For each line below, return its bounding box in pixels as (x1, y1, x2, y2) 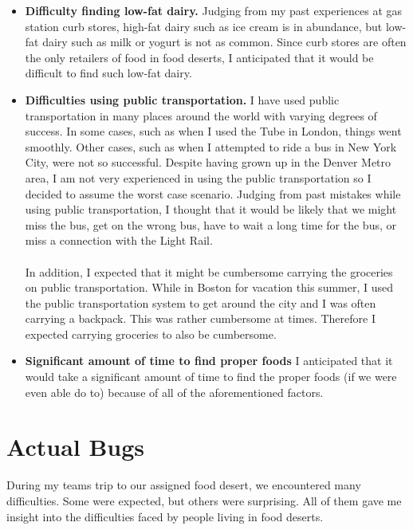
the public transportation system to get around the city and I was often (25, 294, 376, 311)
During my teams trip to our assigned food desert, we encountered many (6, 477, 361, 493)
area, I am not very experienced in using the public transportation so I (25, 169, 372, 186)
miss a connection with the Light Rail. (25, 232, 213, 249)
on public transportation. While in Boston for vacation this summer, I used (25, 279, 394, 296)
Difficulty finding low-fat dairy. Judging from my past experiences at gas (25, 2, 403, 18)
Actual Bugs (6, 430, 145, 463)
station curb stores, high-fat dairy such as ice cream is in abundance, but (25, 18, 383, 34)
